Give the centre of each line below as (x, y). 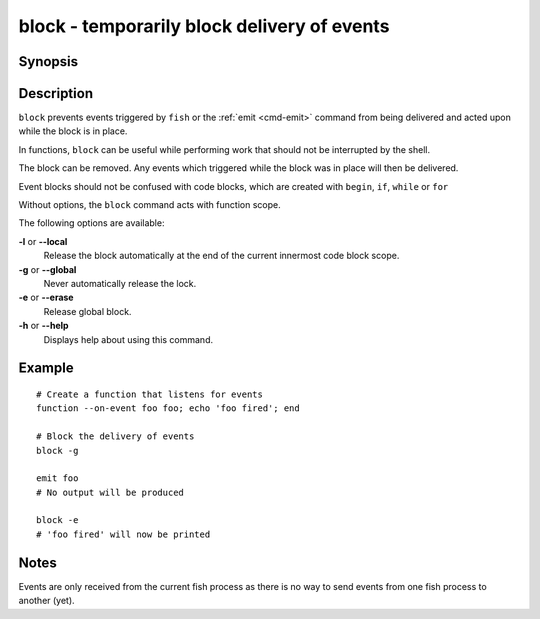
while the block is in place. (73, 131)
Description (56, 93)
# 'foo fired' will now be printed (123, 534)
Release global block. (87, 311)
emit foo (57, 478)
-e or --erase (46, 297)
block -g (57, 450)
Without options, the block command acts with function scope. (149, 205)
